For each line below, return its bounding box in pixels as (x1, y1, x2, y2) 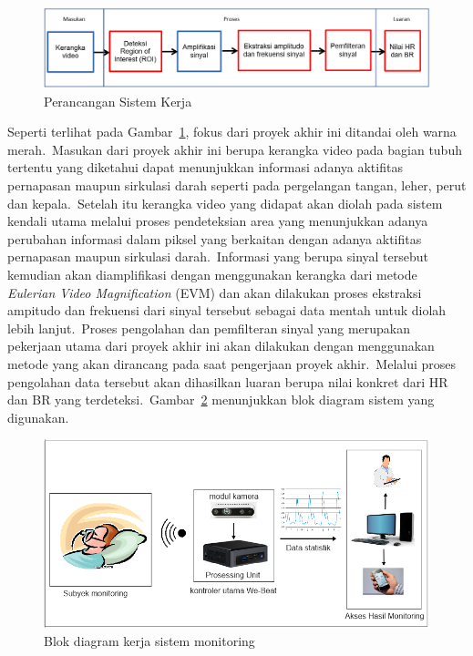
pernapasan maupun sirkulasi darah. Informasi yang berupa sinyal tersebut (7, 247, 428, 266)
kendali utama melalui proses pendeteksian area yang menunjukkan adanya (7, 211, 428, 231)
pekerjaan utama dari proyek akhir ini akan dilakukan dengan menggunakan (7, 336, 435, 355)
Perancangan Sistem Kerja (44, 91, 192, 110)
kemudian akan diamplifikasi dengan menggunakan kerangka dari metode (7, 264, 417, 283)
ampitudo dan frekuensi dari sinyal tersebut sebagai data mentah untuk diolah (7, 301, 447, 320)
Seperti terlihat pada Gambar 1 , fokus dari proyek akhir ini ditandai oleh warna (7, 122, 457, 141)
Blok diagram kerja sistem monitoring (44, 631, 255, 651)
